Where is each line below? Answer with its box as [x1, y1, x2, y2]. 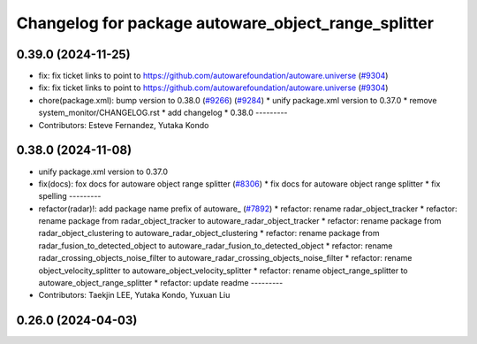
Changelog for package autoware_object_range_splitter [16, 13, 435, 33]
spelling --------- [38, 191, 102, 202]
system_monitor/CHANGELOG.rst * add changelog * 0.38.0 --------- [38, 107, 288, 118]
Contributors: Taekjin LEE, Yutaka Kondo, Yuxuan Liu [38, 290, 231, 301]
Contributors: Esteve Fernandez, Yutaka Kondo [38, 119, 209, 130]
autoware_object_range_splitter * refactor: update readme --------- [38, 278, 284, 288]
